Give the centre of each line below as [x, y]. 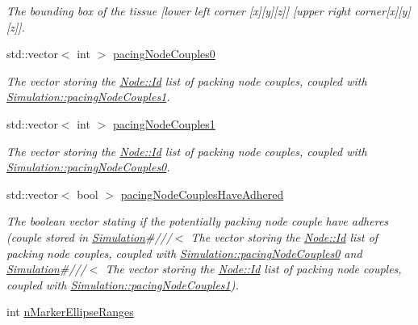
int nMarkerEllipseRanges [70, 312]
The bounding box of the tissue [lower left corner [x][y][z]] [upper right [179, 11]
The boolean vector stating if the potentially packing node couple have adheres [198, 221]
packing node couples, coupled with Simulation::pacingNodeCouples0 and [184, 253]
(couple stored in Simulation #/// [89, 236]
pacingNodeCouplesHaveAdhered [202, 194]
